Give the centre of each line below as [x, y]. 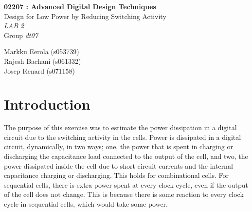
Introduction [47, 104]
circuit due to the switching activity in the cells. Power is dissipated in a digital [123, 137]
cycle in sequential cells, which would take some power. [86, 204]
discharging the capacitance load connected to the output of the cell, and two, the [126, 156]
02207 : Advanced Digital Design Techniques [80, 6]
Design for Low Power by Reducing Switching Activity [85, 16]
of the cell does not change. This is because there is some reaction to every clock [124, 194]
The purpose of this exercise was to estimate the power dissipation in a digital [120, 127]
